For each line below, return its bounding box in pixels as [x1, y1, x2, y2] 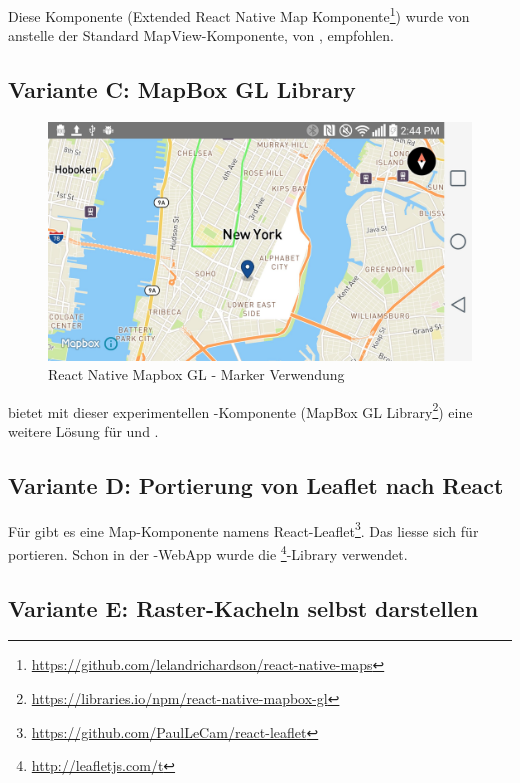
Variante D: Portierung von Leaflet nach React [8, 469, 504, 500]
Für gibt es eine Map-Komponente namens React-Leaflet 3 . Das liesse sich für [8, 517, 479, 541]
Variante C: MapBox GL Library [8, 74, 356, 105]
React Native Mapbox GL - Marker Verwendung [48, 364, 345, 385]
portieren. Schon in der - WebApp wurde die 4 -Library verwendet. [8, 541, 408, 564]
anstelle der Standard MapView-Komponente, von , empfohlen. [8, 25, 394, 46]
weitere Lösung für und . [8, 420, 159, 441]
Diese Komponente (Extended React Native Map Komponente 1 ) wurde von [8, 3, 470, 26]
